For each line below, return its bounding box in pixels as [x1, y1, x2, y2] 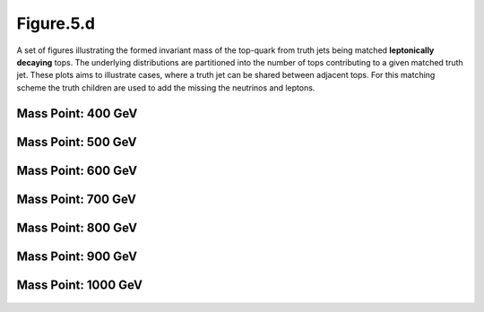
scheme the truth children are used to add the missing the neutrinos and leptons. [16, 82, 315, 93]
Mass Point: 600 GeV [16, 162, 138, 178]
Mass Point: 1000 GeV [16, 277, 143, 292]
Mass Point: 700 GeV [16, 191, 136, 206]
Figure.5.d [16, 13, 96, 33]
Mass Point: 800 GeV [16, 220, 138, 235]
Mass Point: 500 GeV [16, 134, 138, 150]
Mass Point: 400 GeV [16, 106, 138, 121]
